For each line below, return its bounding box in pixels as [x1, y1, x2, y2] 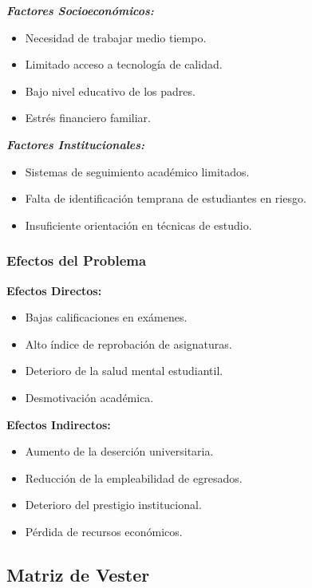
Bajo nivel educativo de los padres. [25, 82, 195, 99]
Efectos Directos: [6, 282, 102, 298]
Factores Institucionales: [6, 136, 145, 152]
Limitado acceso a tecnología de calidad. [25, 56, 223, 73]
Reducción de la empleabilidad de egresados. [25, 469, 243, 486]
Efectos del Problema [6, 251, 147, 270]
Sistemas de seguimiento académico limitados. [25, 163, 250, 180]
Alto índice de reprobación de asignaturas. [25, 335, 232, 352]
